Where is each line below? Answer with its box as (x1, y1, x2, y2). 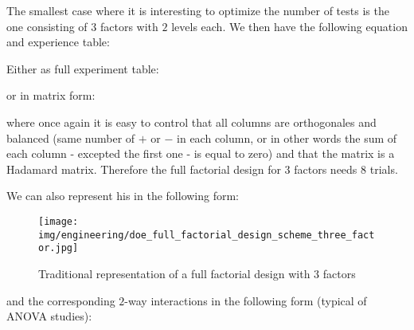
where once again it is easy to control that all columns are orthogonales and (6, 113, 377, 130)
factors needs (294, 160, 357, 177)
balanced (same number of (6, 129, 135, 146)
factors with (100, 18, 158, 34)
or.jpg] (38, 242, 79, 254)
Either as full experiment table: (6, 60, 159, 77)
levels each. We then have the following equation (171, 18, 408, 34)
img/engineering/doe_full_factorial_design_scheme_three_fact (38, 229, 375, 241)
